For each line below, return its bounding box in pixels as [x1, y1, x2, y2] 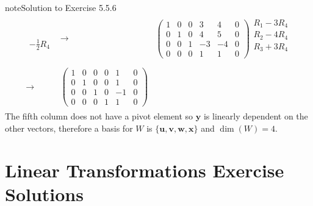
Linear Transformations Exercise [5, 157, 284, 182]
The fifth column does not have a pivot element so [5, 110, 193, 123]
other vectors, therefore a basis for [5, 121, 133, 134]
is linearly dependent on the [203, 110, 308, 123]
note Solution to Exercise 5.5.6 [5, 1, 117, 13]
